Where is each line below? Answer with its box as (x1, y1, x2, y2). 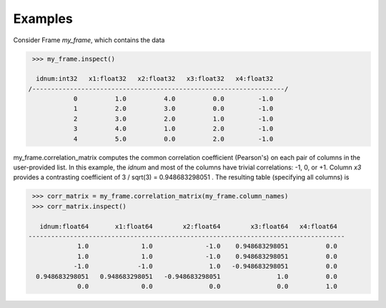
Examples (13, 11, 73, 26)
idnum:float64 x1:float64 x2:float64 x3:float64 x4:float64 (39, 222, 337, 230)
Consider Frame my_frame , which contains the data (13, 36, 165, 44)
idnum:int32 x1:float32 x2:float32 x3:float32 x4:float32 (36, 75, 274, 83)
